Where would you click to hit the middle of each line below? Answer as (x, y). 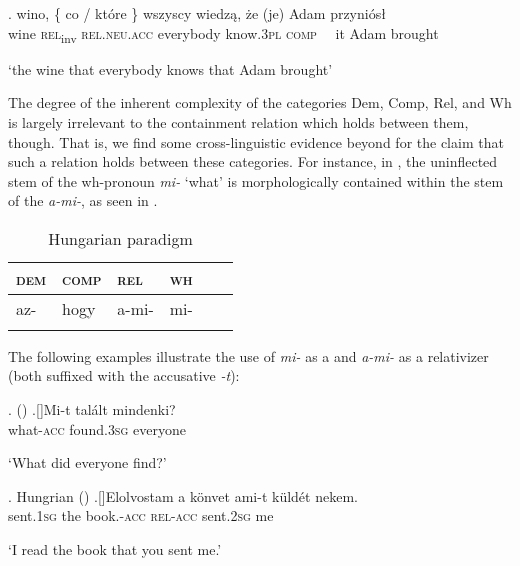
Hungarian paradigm (120, 238)
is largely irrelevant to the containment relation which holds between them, (238, 121)
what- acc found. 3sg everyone (97, 428)
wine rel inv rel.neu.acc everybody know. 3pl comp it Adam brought (223, 34)
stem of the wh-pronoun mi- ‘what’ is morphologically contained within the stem (256, 180)
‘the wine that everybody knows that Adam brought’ (170, 68)
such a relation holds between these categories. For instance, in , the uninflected (253, 161)
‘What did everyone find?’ (87, 462)
